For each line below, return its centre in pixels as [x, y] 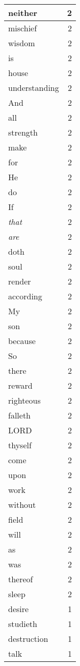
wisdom [22, 43]
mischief [23, 28]
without [22, 505]
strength [23, 132]
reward [20, 385]
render [20, 281]
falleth [20, 415]
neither [23, 13]
